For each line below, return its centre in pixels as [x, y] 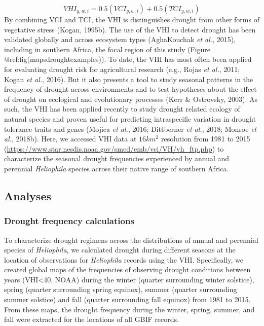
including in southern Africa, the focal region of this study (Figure [107, 49]
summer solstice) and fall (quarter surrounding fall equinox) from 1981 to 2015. [127, 299]
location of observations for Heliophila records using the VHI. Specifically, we [124, 259]
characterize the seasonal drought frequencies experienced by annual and [117, 158]
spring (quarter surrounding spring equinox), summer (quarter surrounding [121, 289]
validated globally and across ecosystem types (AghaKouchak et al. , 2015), [120, 39]
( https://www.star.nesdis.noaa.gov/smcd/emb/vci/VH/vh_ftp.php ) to [114, 148]
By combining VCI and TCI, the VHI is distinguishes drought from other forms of [132, 19]
